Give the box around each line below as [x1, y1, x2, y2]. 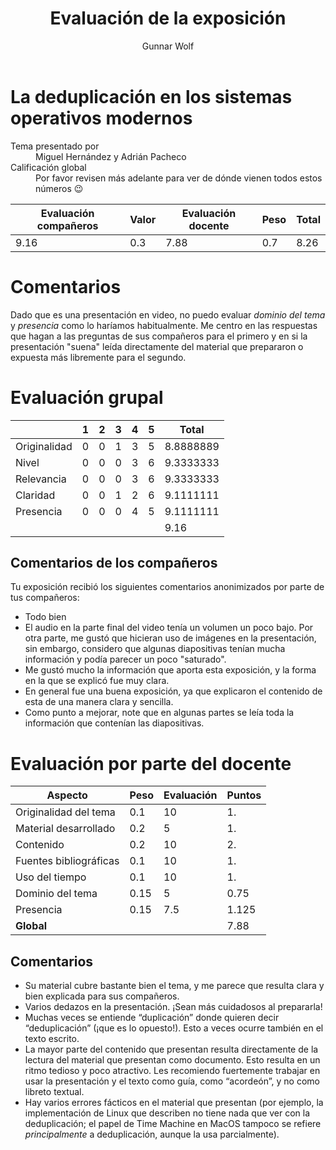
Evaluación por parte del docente [10, 752, 292, 775]
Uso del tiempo [15, 870, 87, 884]
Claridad [15, 488, 56, 502]
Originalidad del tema [15, 805, 116, 819]
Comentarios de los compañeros [10, 554, 218, 571]
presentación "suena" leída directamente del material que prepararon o [10, 340, 304, 352]
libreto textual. [24, 1086, 85, 1098]
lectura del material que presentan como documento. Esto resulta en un [24, 1054, 321, 1066]
